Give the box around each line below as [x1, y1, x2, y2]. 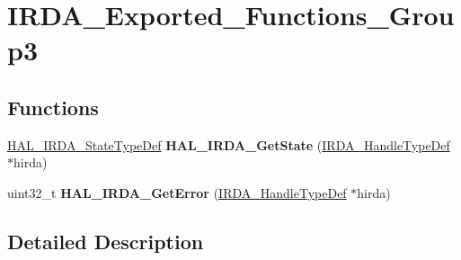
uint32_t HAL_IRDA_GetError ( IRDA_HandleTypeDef [7, 183, 347, 202]
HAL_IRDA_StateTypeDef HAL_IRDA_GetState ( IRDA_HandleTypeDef [7, 135, 450, 154]
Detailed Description [7, 227, 204, 255]
